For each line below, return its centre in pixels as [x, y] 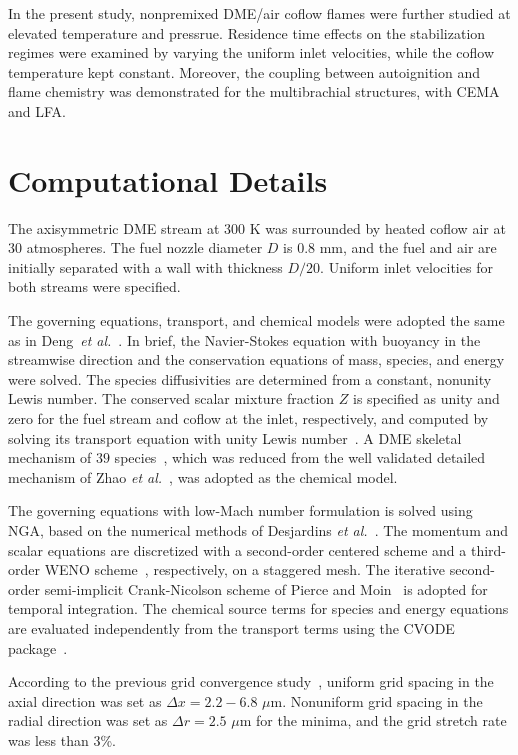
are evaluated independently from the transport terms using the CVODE [231, 627]
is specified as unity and [426, 398]
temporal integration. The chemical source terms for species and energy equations [258, 608]
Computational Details [168, 179]
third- [488, 549]
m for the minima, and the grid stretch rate [373, 720]
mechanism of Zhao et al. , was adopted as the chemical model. [203, 476]
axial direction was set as [85, 700]
